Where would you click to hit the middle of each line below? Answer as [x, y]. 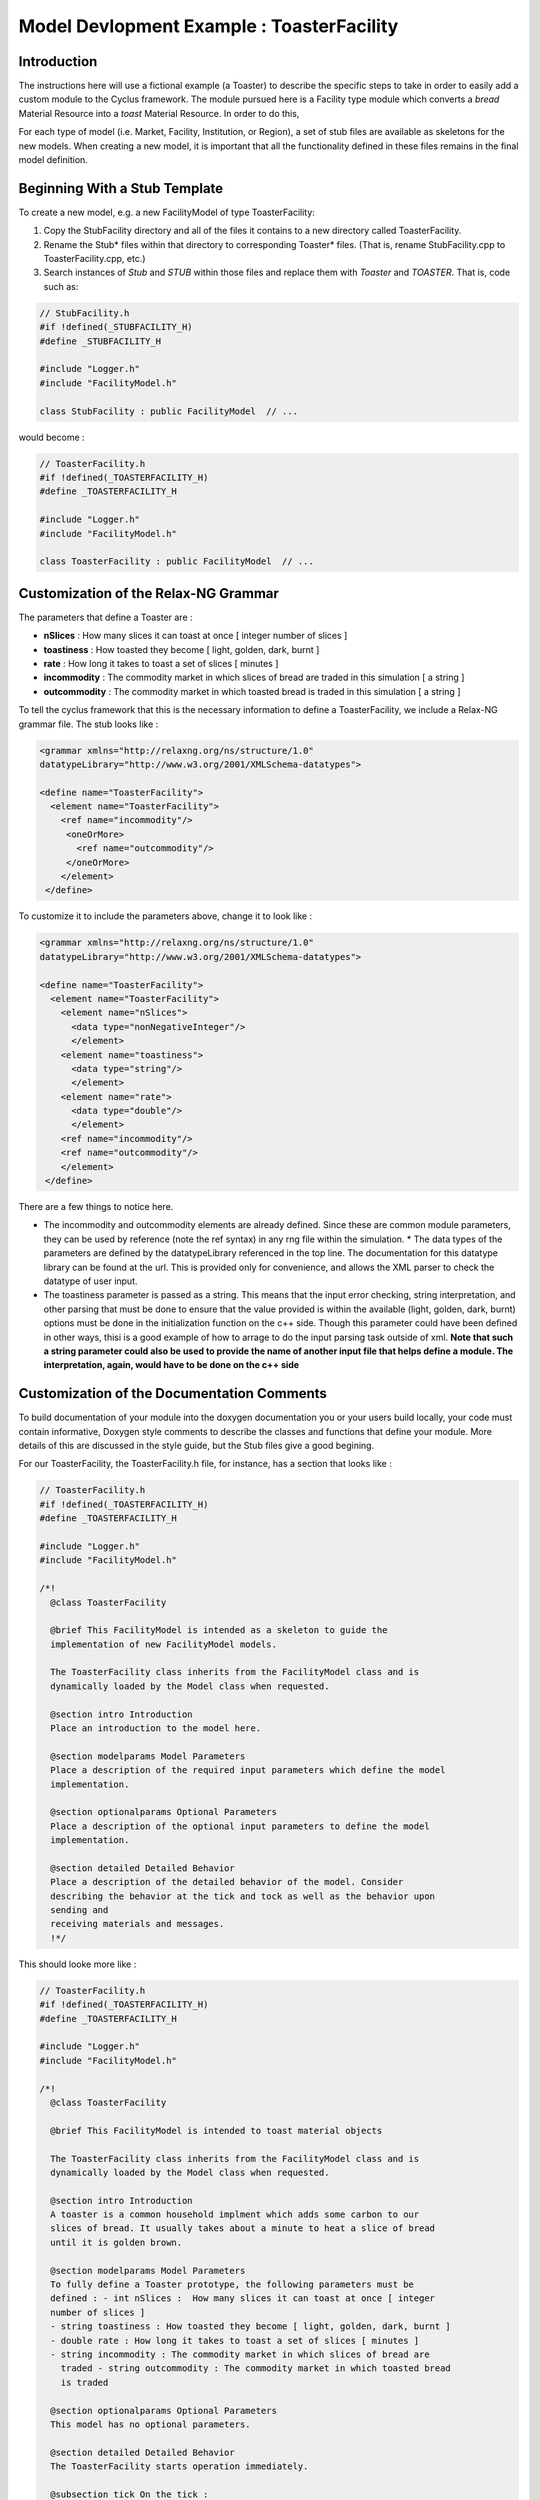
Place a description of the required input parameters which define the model [248, 1770]
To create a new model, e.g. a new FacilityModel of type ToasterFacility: [166, 212]
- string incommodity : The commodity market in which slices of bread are [240, 2354]
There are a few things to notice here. [96, 1207]
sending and [79, 1910]
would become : [51, 437]
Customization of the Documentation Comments [172, 1393]
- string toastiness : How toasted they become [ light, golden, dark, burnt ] [251, 2326]
